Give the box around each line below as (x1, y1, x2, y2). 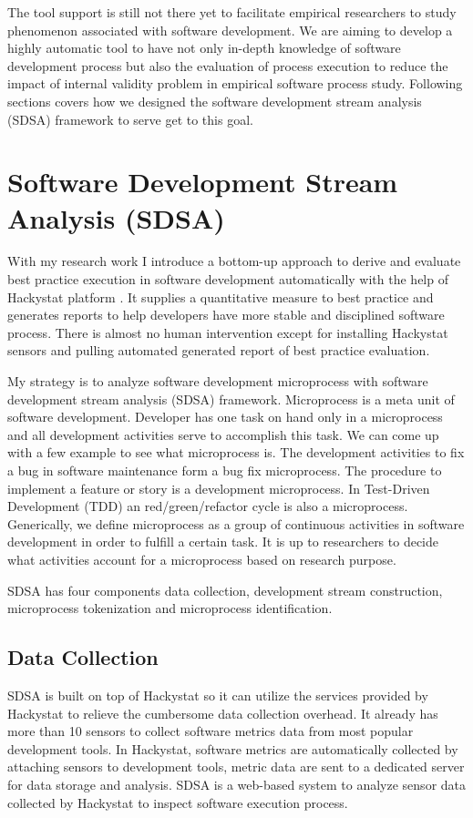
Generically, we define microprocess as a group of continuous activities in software (7, 514, 465, 533)
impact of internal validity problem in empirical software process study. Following (7, 74, 463, 93)
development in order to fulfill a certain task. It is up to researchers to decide (7, 532, 439, 551)
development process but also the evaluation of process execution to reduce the (7, 56, 448, 75)
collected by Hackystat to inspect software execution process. (7, 792, 348, 812)
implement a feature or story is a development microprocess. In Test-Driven (7, 478, 430, 497)
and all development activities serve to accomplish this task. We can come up (7, 424, 439, 444)
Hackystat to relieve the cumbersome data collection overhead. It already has (7, 703, 438, 722)
